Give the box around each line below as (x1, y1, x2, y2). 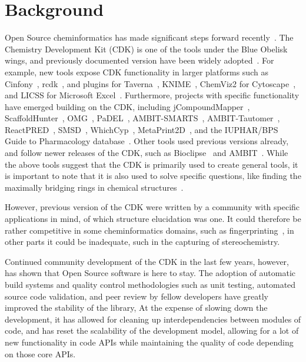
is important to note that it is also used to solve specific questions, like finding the (5, 170, 301, 182)
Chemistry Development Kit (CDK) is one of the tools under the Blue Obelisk (5, 42, 288, 55)
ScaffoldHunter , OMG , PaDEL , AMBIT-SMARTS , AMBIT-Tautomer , (5, 112, 280, 124)
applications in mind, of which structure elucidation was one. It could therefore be (5, 212, 301, 225)
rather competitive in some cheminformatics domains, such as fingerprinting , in (5, 224, 294, 236)
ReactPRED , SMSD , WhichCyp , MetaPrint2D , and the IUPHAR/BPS (5, 123, 278, 135)
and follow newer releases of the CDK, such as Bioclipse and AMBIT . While (5, 147, 288, 159)
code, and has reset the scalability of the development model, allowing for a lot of (5, 324, 299, 337)
